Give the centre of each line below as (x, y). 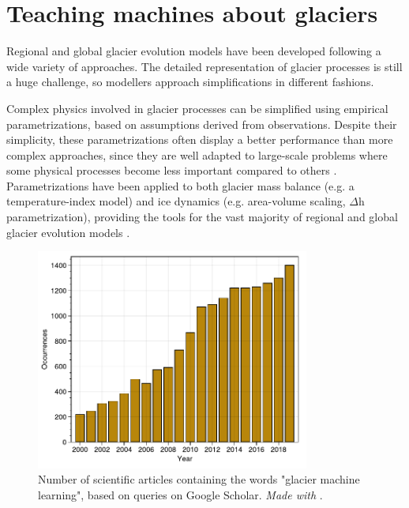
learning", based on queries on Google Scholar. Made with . (180, 494)
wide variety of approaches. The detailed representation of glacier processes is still (204, 66)
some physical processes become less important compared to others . (172, 170)
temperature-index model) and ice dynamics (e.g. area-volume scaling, (176, 201)
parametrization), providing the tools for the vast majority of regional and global (202, 217)
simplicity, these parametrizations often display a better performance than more (200, 139)
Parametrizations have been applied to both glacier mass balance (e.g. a (180, 185)
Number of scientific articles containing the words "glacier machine (199, 479)
